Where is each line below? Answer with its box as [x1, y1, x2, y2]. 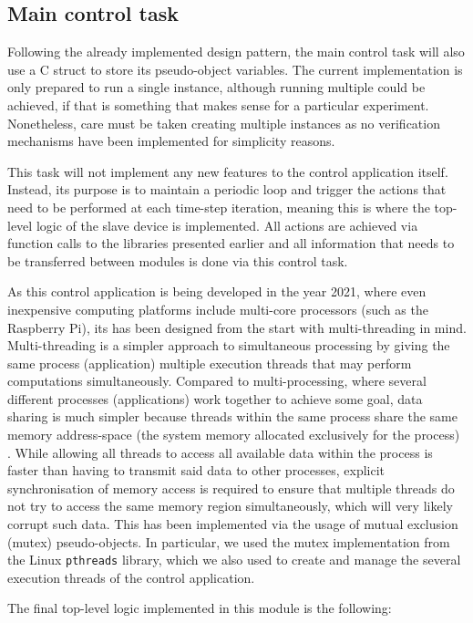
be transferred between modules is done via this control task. [7, 251, 348, 270]
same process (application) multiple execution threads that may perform [7, 353, 412, 372]
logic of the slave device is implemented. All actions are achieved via [36, 215, 418, 234]
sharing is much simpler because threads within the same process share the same [7, 407, 458, 426]
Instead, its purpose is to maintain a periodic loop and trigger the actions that [7, 180, 447, 199]
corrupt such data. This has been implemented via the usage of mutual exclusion [7, 514, 458, 534]
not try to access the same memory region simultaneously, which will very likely [7, 496, 453, 515]
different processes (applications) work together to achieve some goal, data [7, 389, 423, 408]
